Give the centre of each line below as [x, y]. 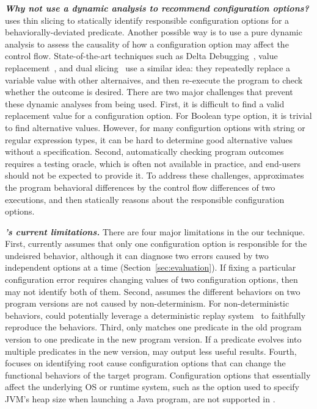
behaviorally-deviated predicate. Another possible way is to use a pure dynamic [154, 32]
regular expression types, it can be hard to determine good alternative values [149, 139]
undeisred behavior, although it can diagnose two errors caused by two [137, 255]
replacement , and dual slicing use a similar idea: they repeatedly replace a [148, 67]
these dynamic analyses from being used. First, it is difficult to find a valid [145, 103]
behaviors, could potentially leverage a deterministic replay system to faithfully [155, 315]
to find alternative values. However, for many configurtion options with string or [155, 127]
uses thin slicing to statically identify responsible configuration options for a [147, 20]
